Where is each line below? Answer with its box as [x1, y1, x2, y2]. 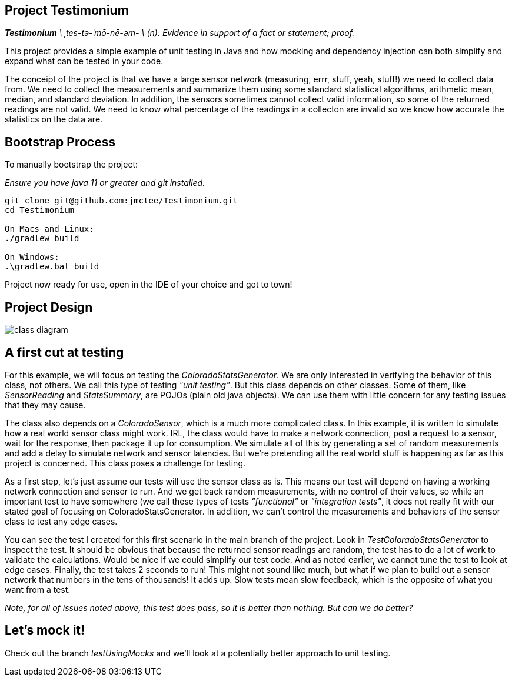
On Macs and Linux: [5, 224, 94, 234]
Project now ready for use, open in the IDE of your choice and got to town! [5, 279, 292, 290]
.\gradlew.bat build [5, 262, 99, 272]
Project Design [5, 299, 93, 315]
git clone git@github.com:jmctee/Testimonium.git [5, 196, 238, 206]
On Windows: [5, 252, 59, 262]
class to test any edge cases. [5, 516, 118, 526]
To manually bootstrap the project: [5, 159, 138, 170]
